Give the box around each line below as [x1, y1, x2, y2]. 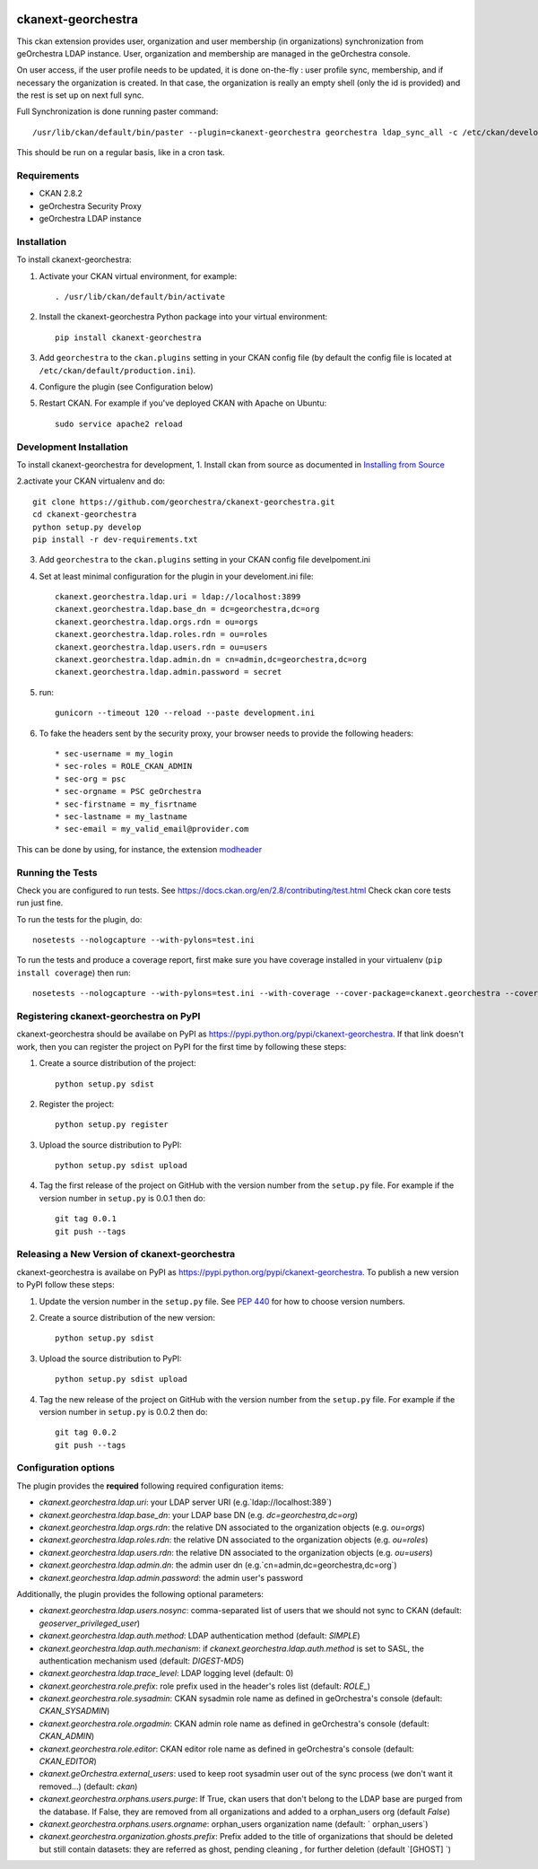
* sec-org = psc [55, 773, 126, 784]
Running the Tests [16, 866, 98, 878]
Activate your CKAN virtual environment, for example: [39, 270, 238, 282]
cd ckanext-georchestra [32, 510, 137, 520]
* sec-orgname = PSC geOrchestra [55, 786, 202, 797]
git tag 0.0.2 [55, 1428, 117, 1437]
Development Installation [16, 441, 129, 453]
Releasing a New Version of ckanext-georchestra [16, 1248, 236, 1261]
